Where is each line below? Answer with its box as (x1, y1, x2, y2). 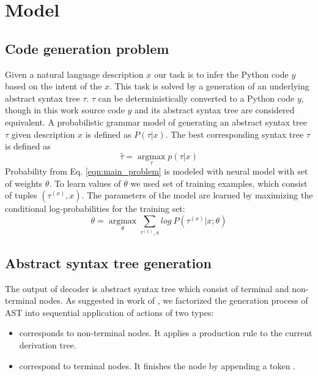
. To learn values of (49, 176, 121, 189)
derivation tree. (19, 338, 76, 351)
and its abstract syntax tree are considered (135, 103, 295, 116)
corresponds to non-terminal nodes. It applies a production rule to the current (19, 326, 312, 339)
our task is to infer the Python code (153, 67, 289, 80)
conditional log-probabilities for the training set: (5, 202, 185, 215)
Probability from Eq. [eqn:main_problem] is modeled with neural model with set (5, 164, 308, 177)
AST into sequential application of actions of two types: (5, 306, 214, 318)
